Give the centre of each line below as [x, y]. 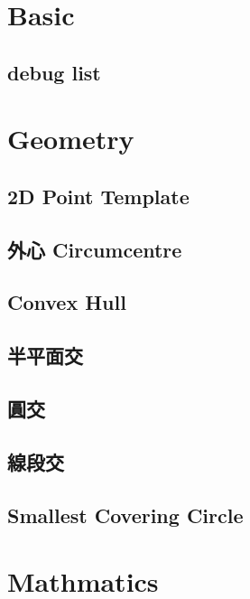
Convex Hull [67, 302]
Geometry [71, 139]
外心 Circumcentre [95, 249]
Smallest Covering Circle [125, 515]
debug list [54, 72]
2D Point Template [98, 196]
